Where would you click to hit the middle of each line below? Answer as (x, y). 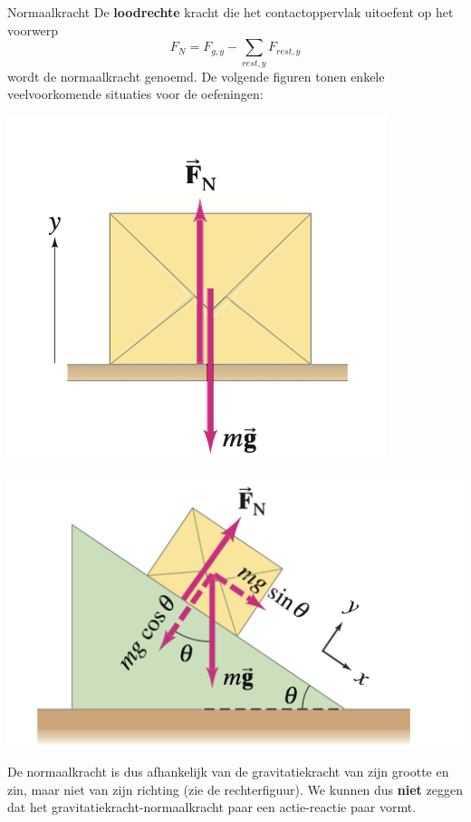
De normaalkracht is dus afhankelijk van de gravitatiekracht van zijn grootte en (228, 772)
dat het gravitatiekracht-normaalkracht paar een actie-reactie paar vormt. (212, 807)
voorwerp (33, 29)
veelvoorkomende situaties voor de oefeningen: (135, 94)
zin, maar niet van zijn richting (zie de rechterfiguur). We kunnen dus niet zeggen (235, 789)
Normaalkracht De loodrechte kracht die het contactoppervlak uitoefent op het (231, 12)
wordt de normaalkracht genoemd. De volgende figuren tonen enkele (196, 76)
